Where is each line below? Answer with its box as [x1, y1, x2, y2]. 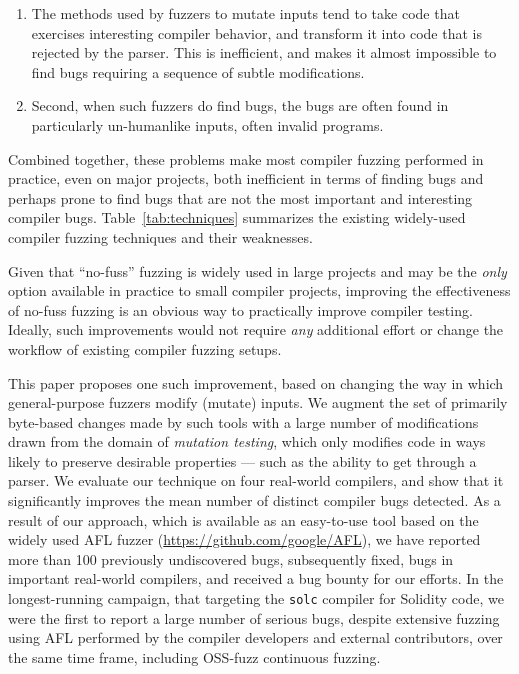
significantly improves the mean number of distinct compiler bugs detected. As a [8, 490, 501, 511]
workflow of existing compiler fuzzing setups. [8, 338, 282, 359]
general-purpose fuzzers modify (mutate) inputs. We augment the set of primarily [8, 392, 508, 413]
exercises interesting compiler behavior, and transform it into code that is [31, 22, 482, 43]
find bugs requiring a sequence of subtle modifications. [31, 61, 365, 82]
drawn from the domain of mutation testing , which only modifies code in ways [8, 431, 486, 452]
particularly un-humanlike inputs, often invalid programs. [31, 114, 384, 135]
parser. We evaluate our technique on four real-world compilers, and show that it [8, 470, 504, 491]
